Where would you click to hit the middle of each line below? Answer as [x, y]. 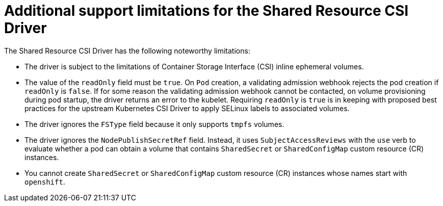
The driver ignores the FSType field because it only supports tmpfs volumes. [154, 124]
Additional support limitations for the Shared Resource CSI [206, 11]
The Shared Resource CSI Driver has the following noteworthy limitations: [127, 50]
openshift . [45, 182]
